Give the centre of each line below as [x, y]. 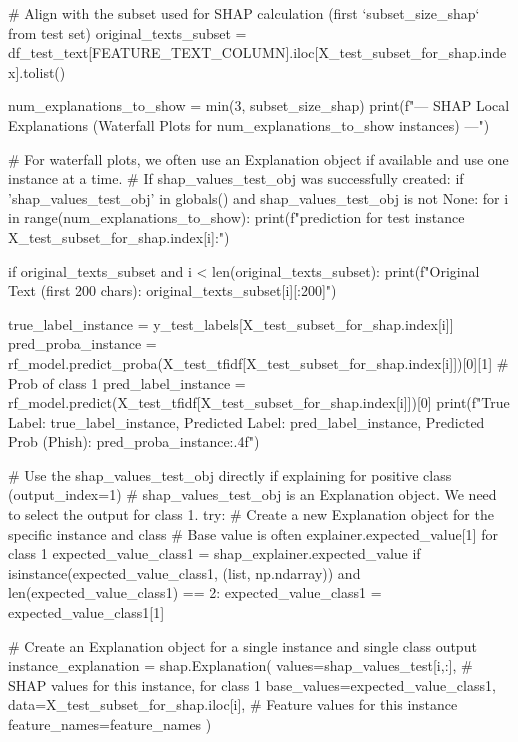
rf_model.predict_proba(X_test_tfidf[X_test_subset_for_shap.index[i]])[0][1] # [258, 362]
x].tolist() [37, 71]
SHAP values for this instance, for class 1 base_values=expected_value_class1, [252, 684]
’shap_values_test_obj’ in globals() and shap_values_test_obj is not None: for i [258, 197]
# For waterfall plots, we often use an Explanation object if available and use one [258, 158]
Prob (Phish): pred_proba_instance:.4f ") [134, 441]
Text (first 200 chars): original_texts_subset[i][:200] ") [172, 290]
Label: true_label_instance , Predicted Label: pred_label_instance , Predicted [246, 421]
